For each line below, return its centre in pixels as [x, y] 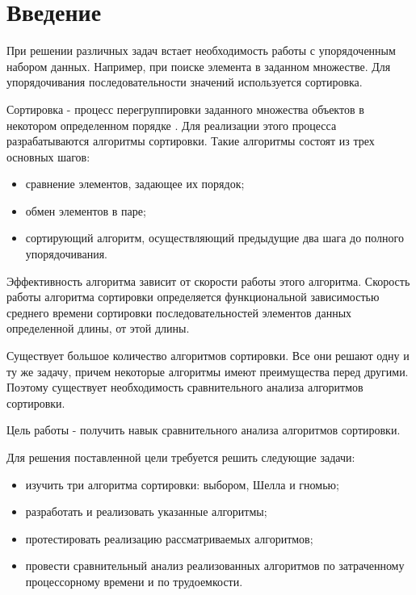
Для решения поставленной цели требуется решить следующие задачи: [181, 457]
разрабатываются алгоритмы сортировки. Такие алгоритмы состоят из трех [191, 141]
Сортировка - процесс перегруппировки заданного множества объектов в [185, 109]
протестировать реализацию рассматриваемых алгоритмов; [169, 538]
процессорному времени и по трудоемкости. [134, 581]
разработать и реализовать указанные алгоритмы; [146, 511]
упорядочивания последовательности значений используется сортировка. [185, 82]
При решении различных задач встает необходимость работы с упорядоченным [201, 50]
